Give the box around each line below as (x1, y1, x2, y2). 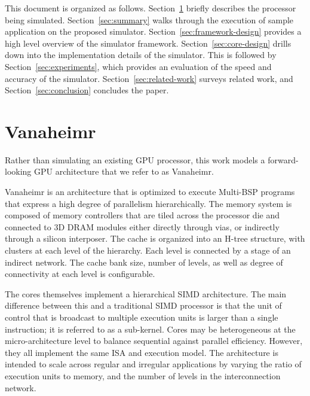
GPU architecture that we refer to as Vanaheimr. (34, 165, 214, 178)
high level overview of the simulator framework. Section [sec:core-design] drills (5, 36, 291, 49)
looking (5, 165, 32, 178)
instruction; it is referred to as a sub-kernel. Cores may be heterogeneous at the (5, 322, 296, 335)
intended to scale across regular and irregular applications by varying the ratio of (5, 358, 302, 370)
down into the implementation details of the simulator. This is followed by (5, 48, 277, 61)
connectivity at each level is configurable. (5, 267, 155, 280)
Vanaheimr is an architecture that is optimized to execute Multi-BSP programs (5, 185, 295, 198)
